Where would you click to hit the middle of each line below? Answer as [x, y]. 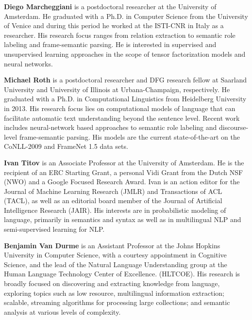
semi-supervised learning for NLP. [54, 229]
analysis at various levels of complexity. [62, 312]
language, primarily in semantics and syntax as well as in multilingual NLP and [123, 219]
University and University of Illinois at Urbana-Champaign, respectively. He [117, 89]
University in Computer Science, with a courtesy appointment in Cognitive [115, 255]
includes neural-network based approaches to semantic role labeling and [110, 127]
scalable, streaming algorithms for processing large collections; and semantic [117, 302]
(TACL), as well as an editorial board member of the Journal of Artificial [113, 200]
